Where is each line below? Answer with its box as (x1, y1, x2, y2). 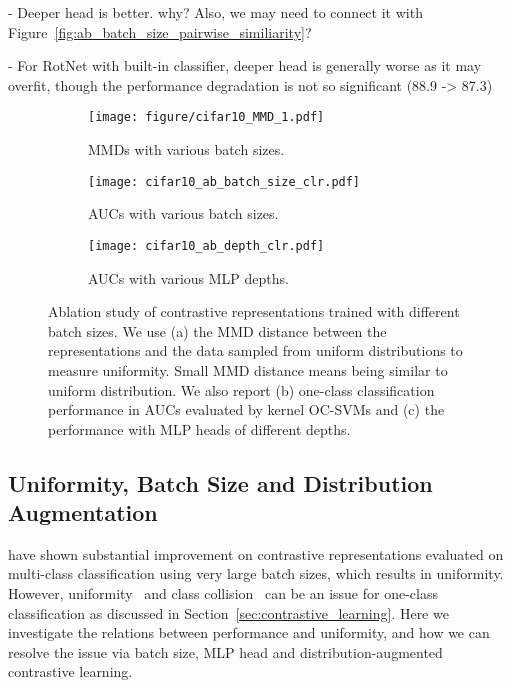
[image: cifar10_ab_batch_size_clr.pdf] (88, 174, 361, 189)
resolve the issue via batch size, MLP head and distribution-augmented (8, 641, 443, 662)
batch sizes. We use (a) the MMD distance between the (48, 320, 387, 341)
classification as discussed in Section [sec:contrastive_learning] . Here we (8, 602, 449, 623)
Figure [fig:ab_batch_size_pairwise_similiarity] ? (8, 21, 312, 42)
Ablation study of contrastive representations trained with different (48, 301, 460, 322)
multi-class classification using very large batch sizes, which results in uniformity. (8, 563, 504, 584)
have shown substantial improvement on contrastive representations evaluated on (8, 543, 504, 564)
